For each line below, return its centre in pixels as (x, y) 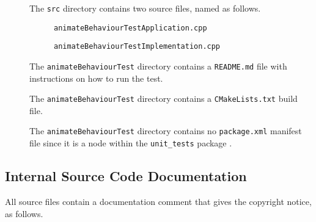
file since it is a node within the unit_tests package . (131, 143)
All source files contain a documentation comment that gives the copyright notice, (158, 201)
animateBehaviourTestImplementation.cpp (137, 47)
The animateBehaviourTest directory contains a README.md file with (158, 66)
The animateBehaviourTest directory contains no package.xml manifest (166, 131)
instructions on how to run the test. (96, 78)
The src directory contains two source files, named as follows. (145, 8)
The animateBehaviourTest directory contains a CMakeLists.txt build (164, 98)
